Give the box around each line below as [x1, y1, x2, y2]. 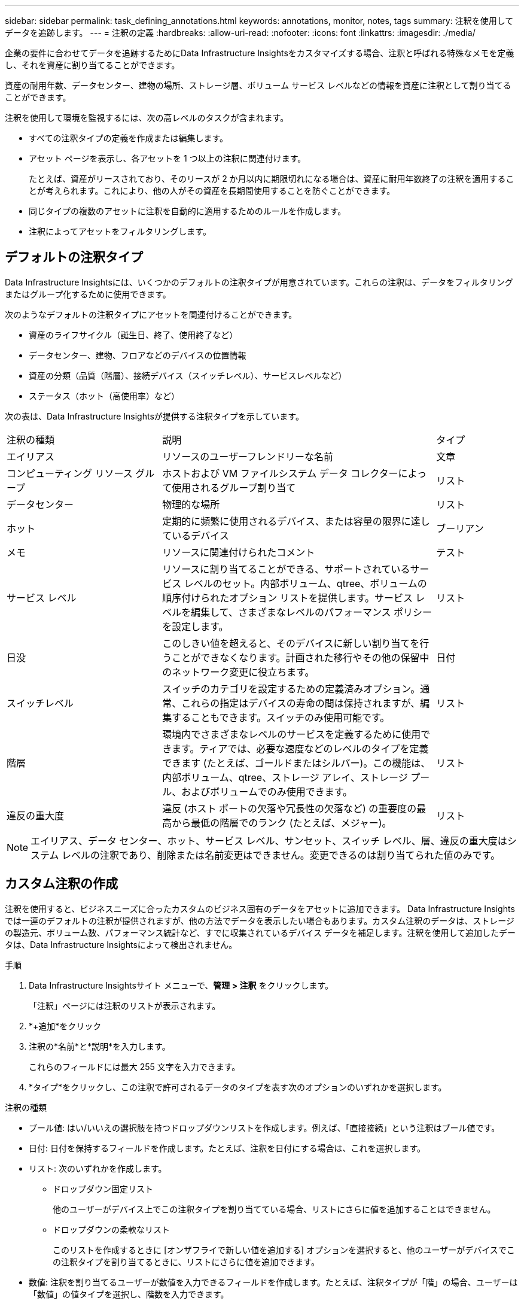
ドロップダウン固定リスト [53, 1183, 153, 1194]
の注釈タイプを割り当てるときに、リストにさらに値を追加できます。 [53, 1256, 319, 1267]
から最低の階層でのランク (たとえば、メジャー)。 [172, 816, 392, 829]
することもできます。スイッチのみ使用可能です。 [172, 711, 390, 724]
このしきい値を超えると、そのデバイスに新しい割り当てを [162, 637, 420, 649]
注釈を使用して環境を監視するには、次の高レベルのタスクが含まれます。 [5, 113, 289, 123]
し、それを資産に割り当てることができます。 [5, 60, 180, 70]
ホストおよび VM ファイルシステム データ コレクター [162, 467, 398, 479]
